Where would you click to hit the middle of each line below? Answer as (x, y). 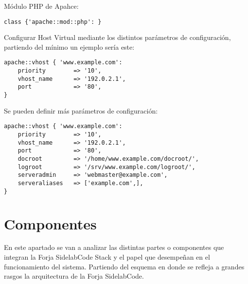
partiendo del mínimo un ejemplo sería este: (69, 47)
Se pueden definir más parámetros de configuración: (81, 110)
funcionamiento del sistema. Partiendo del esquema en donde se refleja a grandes (124, 266)
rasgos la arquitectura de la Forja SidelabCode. (74, 276)
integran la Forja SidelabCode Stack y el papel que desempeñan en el (107, 256)
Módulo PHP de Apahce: (41, 6)
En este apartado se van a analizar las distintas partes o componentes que (114, 247)
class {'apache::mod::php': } (53, 22)
